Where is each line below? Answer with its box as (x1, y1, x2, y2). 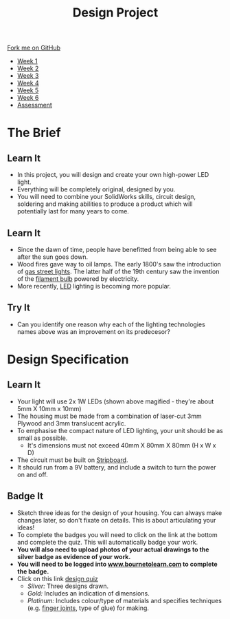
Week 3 (16, 72, 39, 80)
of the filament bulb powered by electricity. (16, 275, 139, 283)
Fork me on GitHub (7, 43, 60, 52)
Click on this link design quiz (16, 574, 98, 583)
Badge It (7, 490, 43, 502)
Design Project (72, 5, 159, 21)
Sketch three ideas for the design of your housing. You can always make (16, 508, 222, 517)
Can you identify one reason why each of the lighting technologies (16, 320, 206, 328)
